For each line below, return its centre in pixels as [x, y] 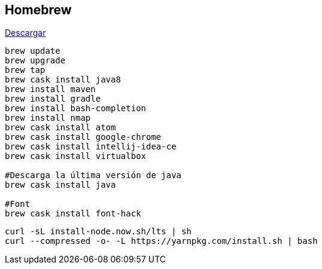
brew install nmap [48, 118]
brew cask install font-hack [73, 214]
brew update [33, 51]
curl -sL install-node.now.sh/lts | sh [98, 232]
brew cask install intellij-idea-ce [91, 147]
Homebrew [38, 10]
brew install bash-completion [76, 108]
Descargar [25, 33]
